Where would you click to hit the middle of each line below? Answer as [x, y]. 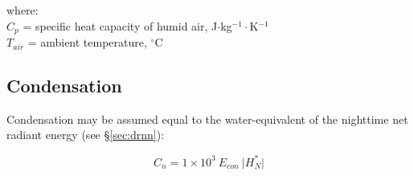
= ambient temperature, [87, 42]
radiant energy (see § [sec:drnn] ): [86, 135]
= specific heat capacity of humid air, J [120, 25]
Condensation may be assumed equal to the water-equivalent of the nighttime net [207, 119]
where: [23, 10]
